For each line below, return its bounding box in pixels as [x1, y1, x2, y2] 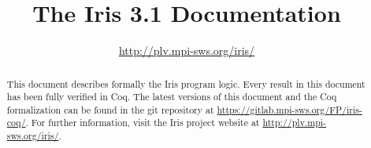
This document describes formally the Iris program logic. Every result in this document [6, 77, 365, 90]
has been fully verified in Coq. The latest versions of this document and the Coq [6, 90, 337, 103]
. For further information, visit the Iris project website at [25, 116, 260, 129]
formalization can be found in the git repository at [6, 103, 214, 116]
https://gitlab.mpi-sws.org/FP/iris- [217, 103, 362, 116]
